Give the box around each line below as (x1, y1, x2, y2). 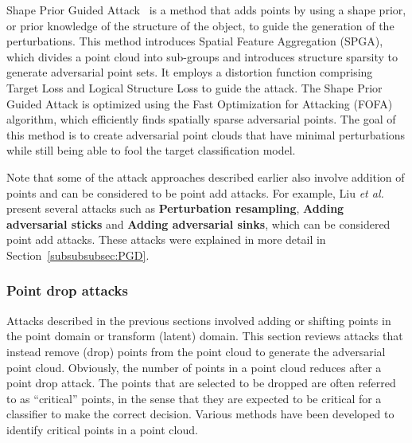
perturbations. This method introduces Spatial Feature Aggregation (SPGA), (6, 33, 383, 49)
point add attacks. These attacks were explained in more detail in (6, 231, 326, 248)
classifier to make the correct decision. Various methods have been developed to (6, 406, 395, 422)
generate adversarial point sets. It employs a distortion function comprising (6, 64, 373, 80)
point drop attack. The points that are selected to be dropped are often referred (6, 374, 396, 391)
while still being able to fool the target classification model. (6, 142, 296, 159)
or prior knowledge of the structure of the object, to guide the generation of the (6, 17, 395, 33)
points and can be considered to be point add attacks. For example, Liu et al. (6, 184, 384, 201)
